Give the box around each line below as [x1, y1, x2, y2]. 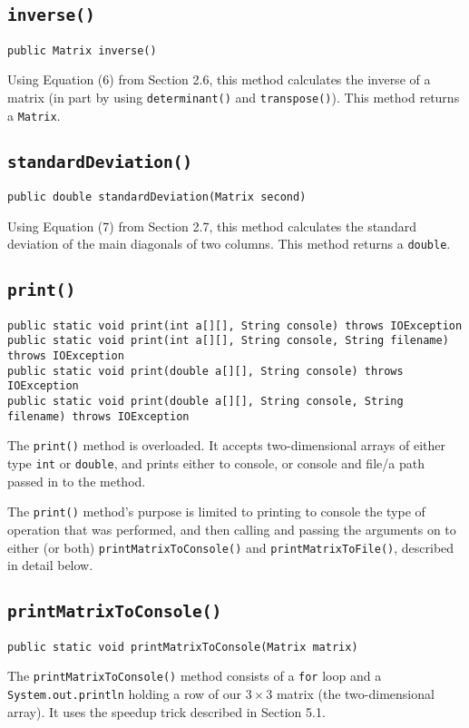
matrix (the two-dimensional [276, 684, 435, 703]
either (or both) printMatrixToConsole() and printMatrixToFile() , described [7, 537, 454, 556]
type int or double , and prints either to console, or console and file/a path [7, 454, 425, 473]
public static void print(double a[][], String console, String [7, 395, 404, 408]
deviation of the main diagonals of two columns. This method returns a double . [7, 234, 451, 253]
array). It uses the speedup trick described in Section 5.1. [7, 702, 326, 721]
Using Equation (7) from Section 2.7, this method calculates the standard [7, 216, 416, 235]
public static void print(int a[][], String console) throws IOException [7, 319, 463, 332]
